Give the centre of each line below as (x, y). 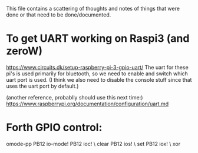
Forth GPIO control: (54, 127)
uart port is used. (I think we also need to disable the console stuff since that (99, 79)
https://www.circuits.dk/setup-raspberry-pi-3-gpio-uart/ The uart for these (97, 67)
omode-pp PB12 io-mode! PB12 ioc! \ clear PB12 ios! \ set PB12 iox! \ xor (93, 144)
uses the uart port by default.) (42, 86)
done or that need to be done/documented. (59, 15)
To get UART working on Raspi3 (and (98, 39)
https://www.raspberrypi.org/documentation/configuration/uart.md (88, 104)
